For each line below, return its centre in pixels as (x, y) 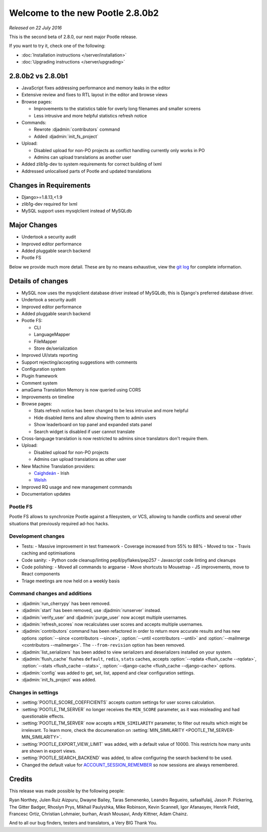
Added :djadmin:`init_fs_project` (66, 136)
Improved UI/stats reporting (50, 355)
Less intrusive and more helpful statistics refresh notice (90, 115)
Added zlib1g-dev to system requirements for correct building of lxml (91, 164)
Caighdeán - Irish (51, 473)
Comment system (40, 383)
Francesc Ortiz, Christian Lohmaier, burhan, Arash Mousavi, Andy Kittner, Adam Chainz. (99, 814)
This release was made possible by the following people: (67, 791)
